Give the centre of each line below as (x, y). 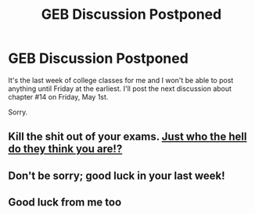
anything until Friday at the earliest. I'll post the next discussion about (120, 89)
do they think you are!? (65, 149)
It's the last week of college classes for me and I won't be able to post (121, 80)
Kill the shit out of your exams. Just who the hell (127, 137)
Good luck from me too (65, 203)
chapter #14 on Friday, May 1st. (58, 96)
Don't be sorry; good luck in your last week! (117, 175)
